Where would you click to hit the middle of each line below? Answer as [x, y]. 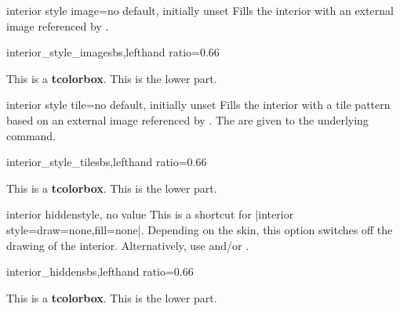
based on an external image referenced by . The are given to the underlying [187, 119]
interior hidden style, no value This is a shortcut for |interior [150, 214]
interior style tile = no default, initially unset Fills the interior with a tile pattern [198, 105]
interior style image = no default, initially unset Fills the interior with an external [200, 10]
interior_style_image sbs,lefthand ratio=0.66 [113, 52]
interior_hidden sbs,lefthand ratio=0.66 [100, 271]
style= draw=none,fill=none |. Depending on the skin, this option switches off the [200, 229]
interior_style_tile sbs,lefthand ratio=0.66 [107, 162]
